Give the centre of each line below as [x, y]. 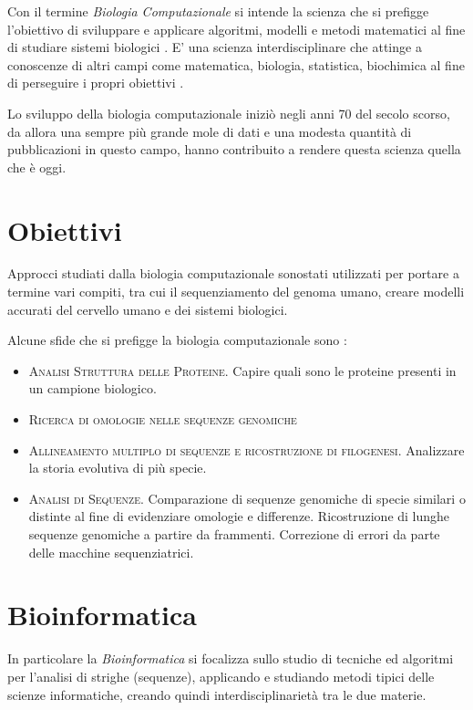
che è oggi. [37, 167]
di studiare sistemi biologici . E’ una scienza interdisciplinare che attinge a [215, 47]
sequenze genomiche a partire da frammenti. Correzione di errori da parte [234, 534]
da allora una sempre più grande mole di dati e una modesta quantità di [210, 131]
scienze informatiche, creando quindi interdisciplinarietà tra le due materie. [217, 694]
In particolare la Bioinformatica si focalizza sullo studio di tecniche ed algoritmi [231, 658]
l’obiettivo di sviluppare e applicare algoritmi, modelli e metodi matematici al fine [236, 29]
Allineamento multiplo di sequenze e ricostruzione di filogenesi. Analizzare [247, 449]
